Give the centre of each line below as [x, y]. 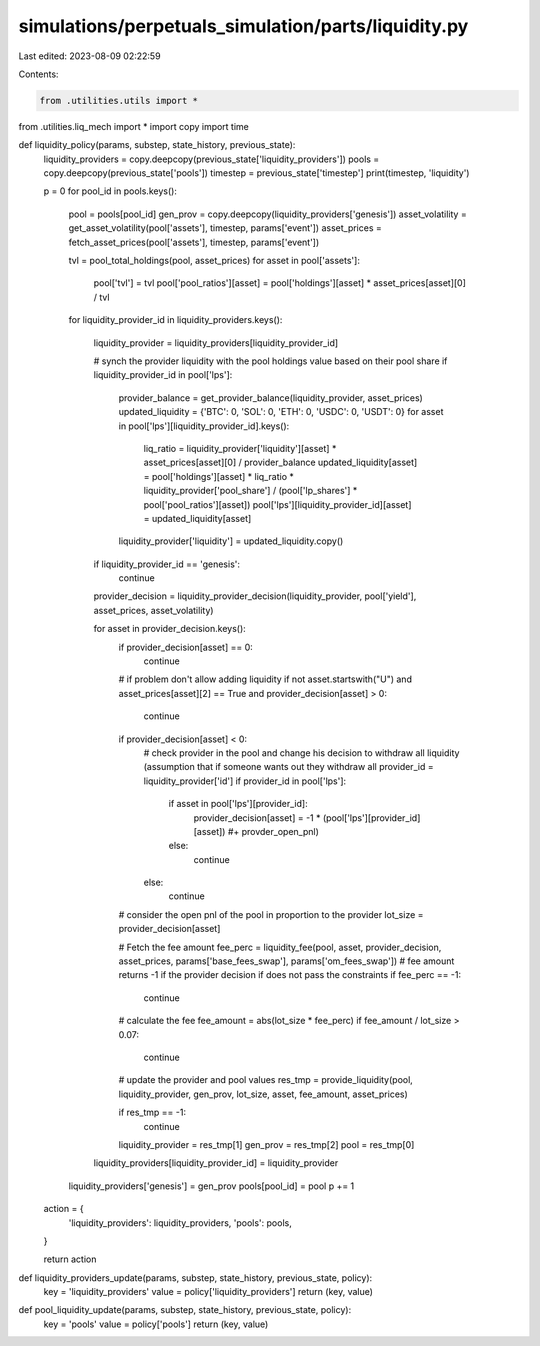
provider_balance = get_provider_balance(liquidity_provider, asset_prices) [271, 397]
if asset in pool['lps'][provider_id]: [238, 804]
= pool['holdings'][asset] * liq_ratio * [218, 476]
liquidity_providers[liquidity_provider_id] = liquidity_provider [216, 1163]
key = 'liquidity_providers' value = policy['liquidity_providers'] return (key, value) [208, 1292]
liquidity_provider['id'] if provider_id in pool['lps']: [245, 781]
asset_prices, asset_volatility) [153, 610]
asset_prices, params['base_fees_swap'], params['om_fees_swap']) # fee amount [286, 961]
